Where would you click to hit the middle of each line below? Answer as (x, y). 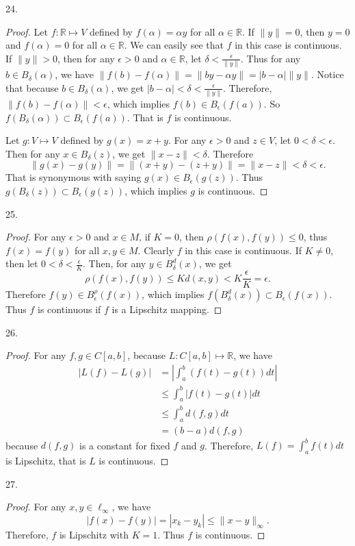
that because (32, 87)
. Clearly (156, 250)
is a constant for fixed (125, 445)
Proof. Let (27, 31)
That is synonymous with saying (74, 177)
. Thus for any (271, 58)
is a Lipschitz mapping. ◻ (167, 309)
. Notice (327, 74)
